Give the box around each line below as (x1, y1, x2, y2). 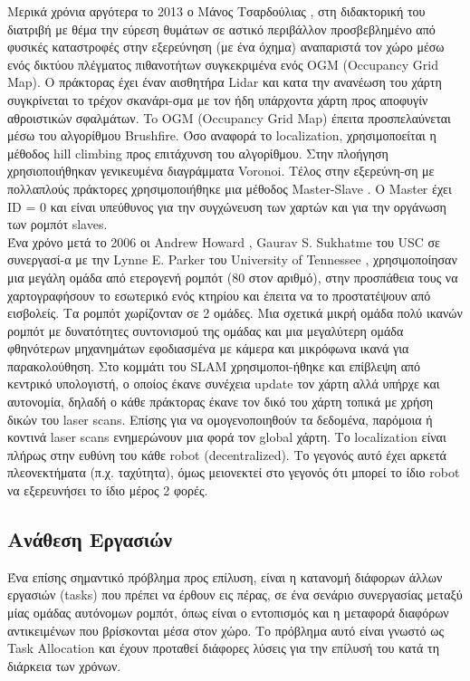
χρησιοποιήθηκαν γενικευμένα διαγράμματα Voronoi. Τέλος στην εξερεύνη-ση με (7, 161, 435, 180)
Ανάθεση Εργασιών (7, 525, 173, 553)
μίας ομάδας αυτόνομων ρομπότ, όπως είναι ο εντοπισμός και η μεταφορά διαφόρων (7, 603, 449, 622)
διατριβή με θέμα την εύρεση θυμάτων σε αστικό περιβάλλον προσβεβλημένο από (7, 19, 436, 38)
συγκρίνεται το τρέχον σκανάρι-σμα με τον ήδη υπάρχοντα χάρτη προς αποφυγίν (7, 90, 428, 109)
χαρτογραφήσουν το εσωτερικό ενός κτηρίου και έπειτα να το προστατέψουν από (7, 285, 431, 304)
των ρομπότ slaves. (7, 215, 108, 234)
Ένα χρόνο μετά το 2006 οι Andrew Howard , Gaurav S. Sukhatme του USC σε (7, 232, 440, 251)
